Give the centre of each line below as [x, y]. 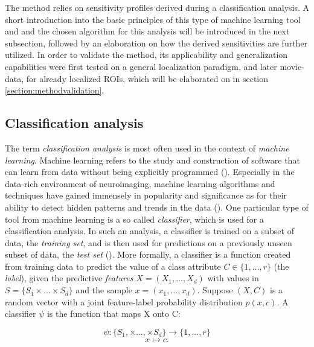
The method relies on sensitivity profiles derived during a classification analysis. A [157, 7]
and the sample [104, 290]
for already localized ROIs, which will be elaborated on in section [147, 78]
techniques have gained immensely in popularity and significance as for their [146, 195]
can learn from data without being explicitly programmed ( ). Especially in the [150, 172]
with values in [233, 278]
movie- [292, 66]
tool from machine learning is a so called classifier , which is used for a [134, 219]
